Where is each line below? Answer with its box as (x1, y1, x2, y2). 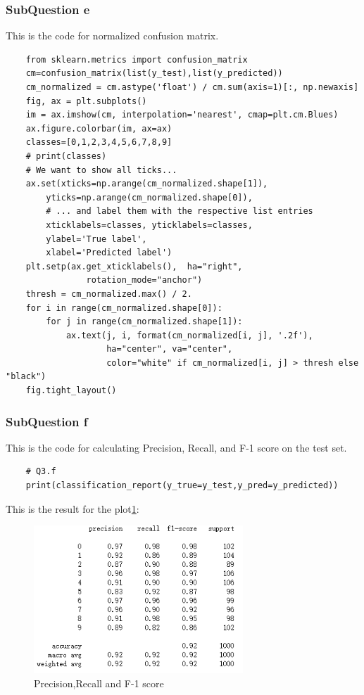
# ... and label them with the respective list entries (46, 206, 313, 217)
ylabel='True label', (46, 234, 147, 244)
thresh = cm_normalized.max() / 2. (25, 288, 192, 299)
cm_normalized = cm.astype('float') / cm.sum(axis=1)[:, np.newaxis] (25, 82, 359, 92)
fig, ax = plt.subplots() (25, 96, 147, 106)
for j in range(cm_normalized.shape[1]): (46, 317, 243, 327)
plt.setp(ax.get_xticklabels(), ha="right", (25, 261, 243, 272)
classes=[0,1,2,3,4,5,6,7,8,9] (25, 137, 172, 148)
